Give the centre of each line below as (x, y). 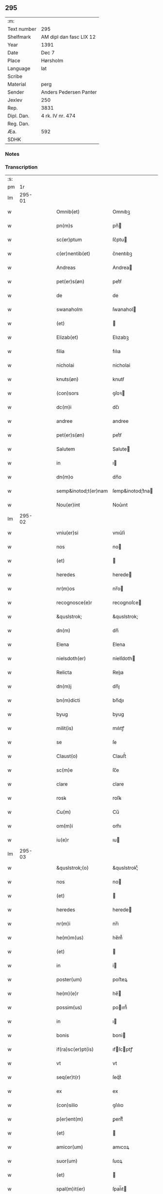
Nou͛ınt (120, 505)
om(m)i (65, 826)
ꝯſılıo (118, 1105)
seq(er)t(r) (69, 1077)
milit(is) (65, 728)
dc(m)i (64, 407)
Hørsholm (52, 60)
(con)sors (68, 393)
